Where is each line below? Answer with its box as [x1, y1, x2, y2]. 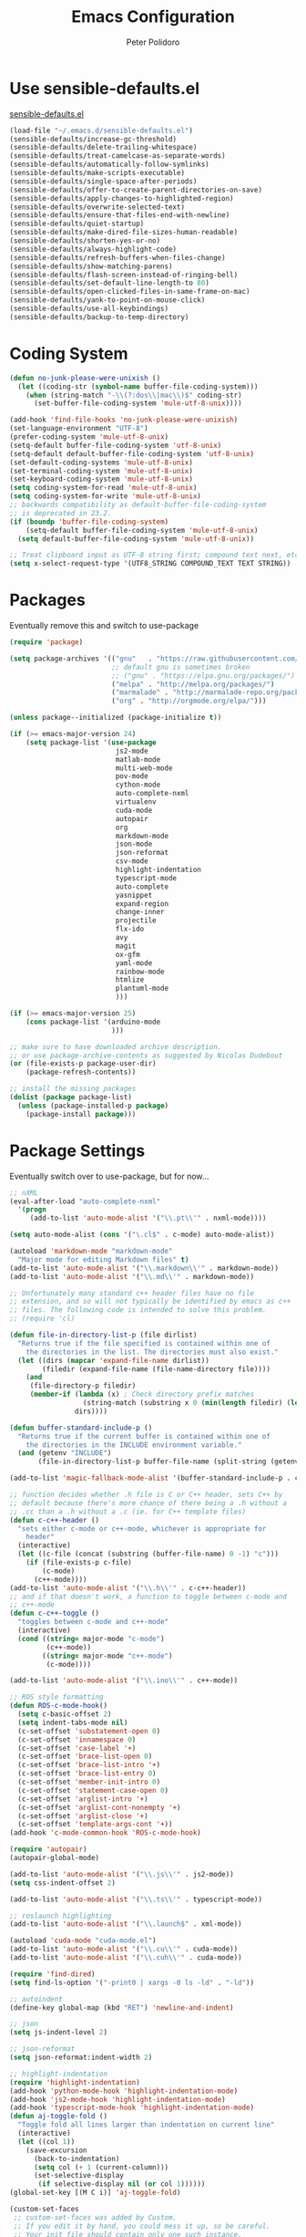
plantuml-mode [115, 983, 169, 994]
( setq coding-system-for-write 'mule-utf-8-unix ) [9, 492, 202, 501]
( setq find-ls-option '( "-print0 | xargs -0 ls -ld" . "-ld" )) [9, 1978, 255, 1987]
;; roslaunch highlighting [9, 1911, 112, 1920]
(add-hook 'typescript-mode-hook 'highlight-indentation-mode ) [9, 2103, 255, 2113]
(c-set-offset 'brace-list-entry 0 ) [17, 1769, 157, 1778]
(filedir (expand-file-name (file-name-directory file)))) [42, 1364, 271, 1374]
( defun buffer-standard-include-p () [9, 1423, 153, 1432]
